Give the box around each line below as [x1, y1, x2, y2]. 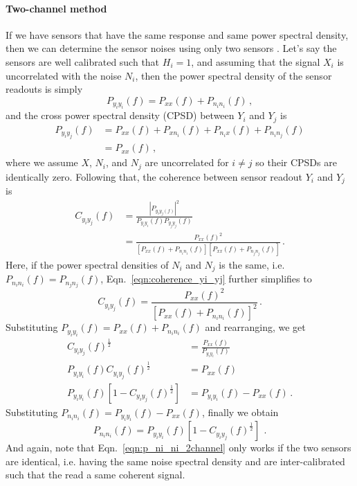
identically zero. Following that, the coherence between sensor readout [6, 169, 303, 183]
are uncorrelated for [145, 155, 229, 170]
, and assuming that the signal [191, 54, 320, 69]
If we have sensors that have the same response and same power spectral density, [6, 27, 349, 42]
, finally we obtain [201, 404, 279, 419]
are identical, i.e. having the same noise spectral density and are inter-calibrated [6, 453, 345, 468]
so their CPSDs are [255, 155, 337, 170]
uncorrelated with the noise [6, 68, 122, 82]
